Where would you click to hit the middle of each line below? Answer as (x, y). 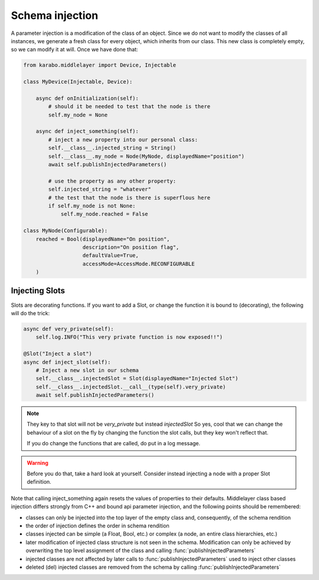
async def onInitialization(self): (87, 98)
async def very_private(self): (69, 329)
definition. (39, 482)
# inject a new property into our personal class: (123, 140)
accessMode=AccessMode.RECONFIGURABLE (139, 264)
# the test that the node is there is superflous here (129, 197)
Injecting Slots (38, 291)
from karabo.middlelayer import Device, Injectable (100, 65)
